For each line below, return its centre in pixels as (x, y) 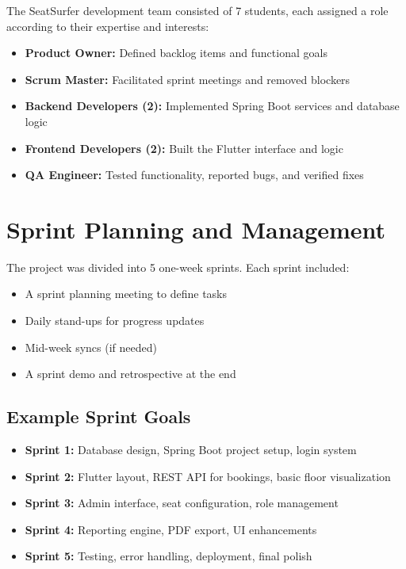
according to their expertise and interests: (108, 26)
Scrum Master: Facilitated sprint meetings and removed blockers (188, 79)
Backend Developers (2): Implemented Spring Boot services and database (212, 106)
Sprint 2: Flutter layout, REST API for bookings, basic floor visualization (208, 476)
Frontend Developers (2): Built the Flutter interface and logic (184, 148)
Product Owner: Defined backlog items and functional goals (176, 53)
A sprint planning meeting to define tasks (126, 294)
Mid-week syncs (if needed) (91, 347)
